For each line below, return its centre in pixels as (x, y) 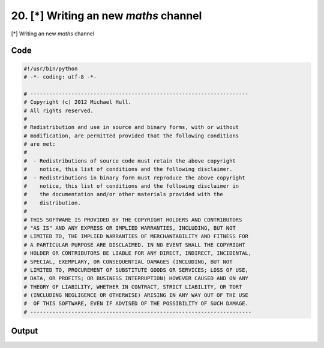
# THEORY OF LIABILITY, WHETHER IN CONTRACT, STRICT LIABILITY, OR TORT (133, 287)
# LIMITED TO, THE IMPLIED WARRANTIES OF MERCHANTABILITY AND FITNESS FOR (136, 236)
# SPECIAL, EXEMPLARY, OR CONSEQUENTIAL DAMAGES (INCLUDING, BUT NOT (128, 262)
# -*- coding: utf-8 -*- (60, 77)
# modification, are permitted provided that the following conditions (131, 136)
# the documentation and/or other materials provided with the (123, 194)
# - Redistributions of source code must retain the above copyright (130, 161)
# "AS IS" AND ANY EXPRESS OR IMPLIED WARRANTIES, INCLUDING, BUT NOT (130, 228)
